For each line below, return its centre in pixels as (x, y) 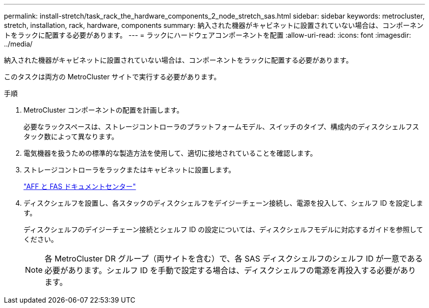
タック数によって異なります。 (71, 136)
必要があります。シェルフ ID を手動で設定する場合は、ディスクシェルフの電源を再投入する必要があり (230, 270)
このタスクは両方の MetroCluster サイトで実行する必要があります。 (112, 77)
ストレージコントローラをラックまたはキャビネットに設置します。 (130, 170)
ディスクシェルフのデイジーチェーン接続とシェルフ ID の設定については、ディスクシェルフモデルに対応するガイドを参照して (223, 229)
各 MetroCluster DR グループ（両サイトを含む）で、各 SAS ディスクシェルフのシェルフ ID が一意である (234, 259)
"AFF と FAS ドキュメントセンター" (80, 186)
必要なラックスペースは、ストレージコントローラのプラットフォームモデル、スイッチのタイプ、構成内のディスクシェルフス (221, 127)
